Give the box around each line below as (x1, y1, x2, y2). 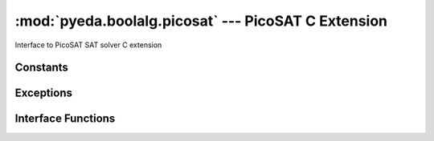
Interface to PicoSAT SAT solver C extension (14, 40, 162, 50)
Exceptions (14, 87, 72, 100)
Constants (14, 61, 68, 75)
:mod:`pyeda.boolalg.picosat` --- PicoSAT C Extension (14, 12, 388, 30)
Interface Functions (14, 112, 116, 126)
